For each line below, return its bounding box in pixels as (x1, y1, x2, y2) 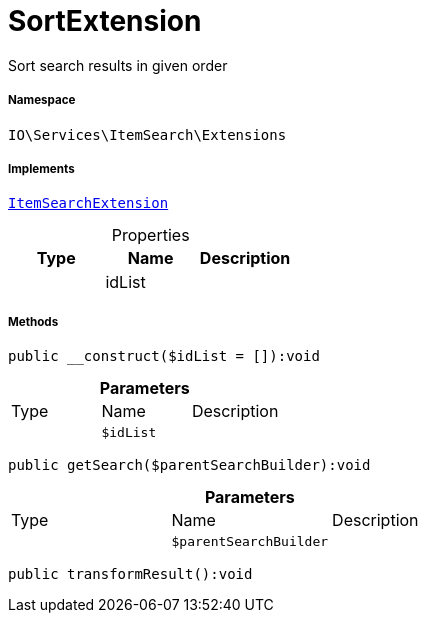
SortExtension (8, 4, 202, 38)
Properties (111, 225, 190, 246)
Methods (8, 314, 59, 329)
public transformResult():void (8, 566, 253, 583)
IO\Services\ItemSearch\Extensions (8, 126, 287, 143)
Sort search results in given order (8, 56, 228, 74)
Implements (8, 161, 75, 176)
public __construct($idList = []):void (8, 348, 320, 365)
